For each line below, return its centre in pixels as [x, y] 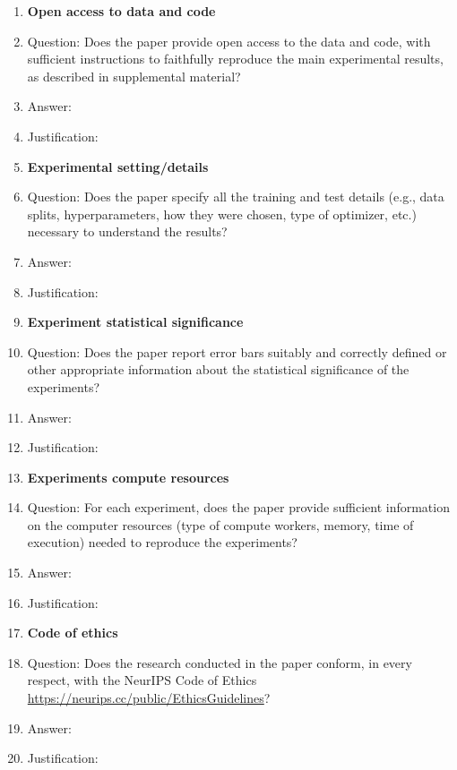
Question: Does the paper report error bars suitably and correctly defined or [237, 351]
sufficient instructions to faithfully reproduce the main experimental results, [235, 59]
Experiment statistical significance [135, 322]
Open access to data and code [121, 11]
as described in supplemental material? [134, 76]
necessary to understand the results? [127, 231]
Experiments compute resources [128, 477]
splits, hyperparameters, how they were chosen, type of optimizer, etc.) [222, 214]
